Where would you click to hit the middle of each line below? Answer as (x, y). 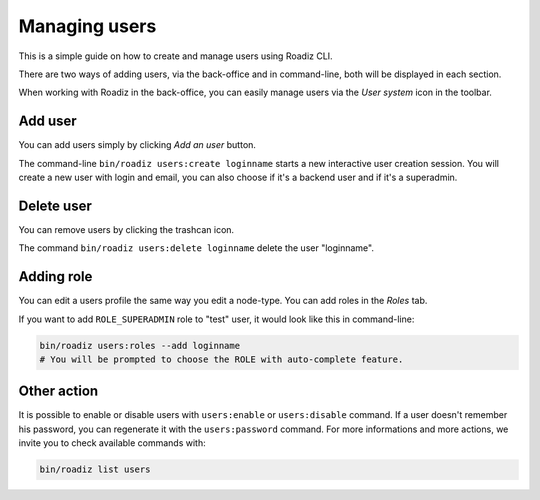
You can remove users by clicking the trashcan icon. (126, 229)
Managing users (87, 26)
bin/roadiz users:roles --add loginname (139, 345)
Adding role (55, 276)
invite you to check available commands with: (112, 443)
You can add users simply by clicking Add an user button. (137, 145)
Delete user (55, 205)
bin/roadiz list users (95, 469)
